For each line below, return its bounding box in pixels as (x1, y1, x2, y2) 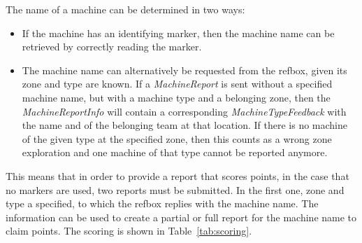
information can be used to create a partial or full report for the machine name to (6, 209, 357, 224)
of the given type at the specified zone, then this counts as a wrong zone (22, 131, 332, 146)
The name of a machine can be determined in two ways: (6, 2, 245, 16)
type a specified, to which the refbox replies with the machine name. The (6, 196, 319, 211)
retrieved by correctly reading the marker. (22, 39, 202, 54)
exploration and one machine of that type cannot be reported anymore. (22, 145, 328, 160)
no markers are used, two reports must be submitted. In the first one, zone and (6, 182, 345, 197)
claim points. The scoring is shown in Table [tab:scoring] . (6, 223, 252, 238)
